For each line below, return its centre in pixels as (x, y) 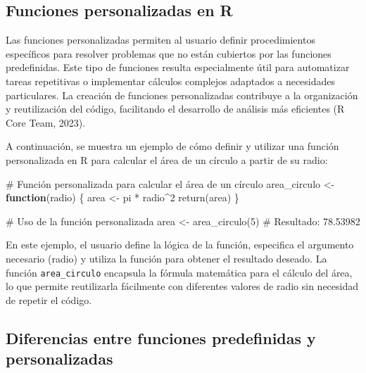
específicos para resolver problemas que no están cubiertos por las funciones (169, 53)
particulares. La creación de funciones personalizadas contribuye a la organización (182, 95)
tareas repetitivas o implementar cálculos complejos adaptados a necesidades (171, 81)
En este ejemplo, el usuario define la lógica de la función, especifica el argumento (180, 245)
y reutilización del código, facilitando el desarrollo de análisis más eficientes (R (175, 109)
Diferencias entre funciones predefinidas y (161, 337)
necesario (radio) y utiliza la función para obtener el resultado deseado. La (166, 258)
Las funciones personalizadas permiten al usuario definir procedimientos (160, 40)
